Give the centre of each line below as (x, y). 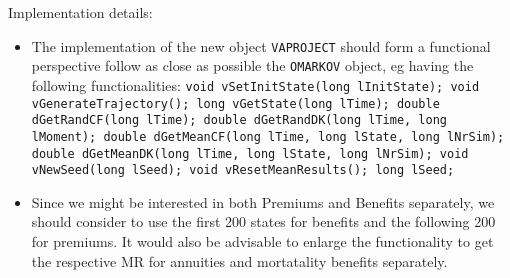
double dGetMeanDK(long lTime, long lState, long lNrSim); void (250, 153)
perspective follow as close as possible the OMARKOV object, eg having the (252, 65)
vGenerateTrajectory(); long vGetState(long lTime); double (235, 103)
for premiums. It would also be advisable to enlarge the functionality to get (262, 241)
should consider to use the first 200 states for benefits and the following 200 (263, 221)
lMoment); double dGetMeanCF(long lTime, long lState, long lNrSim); (268, 136)
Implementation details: (80, 12)
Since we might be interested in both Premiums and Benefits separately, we (263, 201)
